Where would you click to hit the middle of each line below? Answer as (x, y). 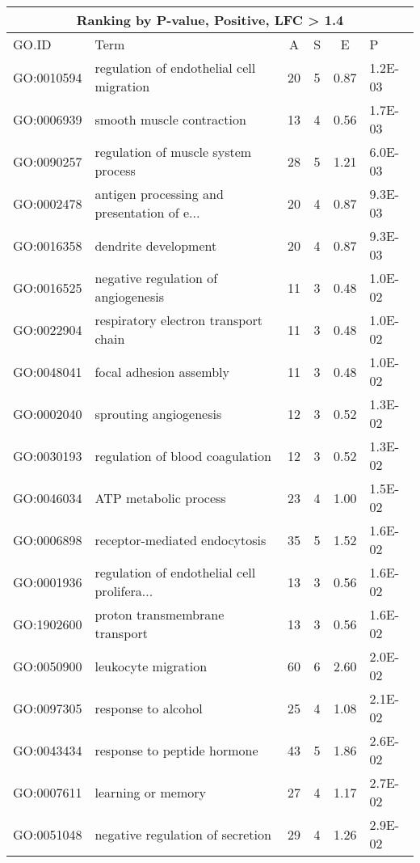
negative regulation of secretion (183, 834)
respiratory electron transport (179, 320)
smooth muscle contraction (170, 119)
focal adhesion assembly (162, 371)
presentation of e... (147, 212)
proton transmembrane (160, 614)
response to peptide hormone (176, 750)
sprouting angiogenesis (158, 413)
